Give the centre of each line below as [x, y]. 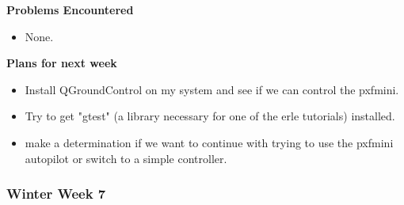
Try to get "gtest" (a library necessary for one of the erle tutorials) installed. [210, 116]
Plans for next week [62, 63]
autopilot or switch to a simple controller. [126, 158]
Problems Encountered [70, 9]
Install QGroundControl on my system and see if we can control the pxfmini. [212, 89]
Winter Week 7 [56, 194]
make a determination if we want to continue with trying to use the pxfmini [209, 142]
